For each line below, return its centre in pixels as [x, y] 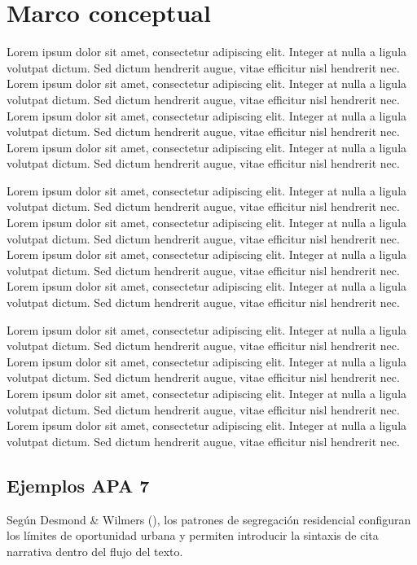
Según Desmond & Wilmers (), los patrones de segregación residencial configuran [209, 519]
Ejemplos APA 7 [78, 485]
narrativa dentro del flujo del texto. [95, 551]
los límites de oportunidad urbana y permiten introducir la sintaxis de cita [193, 535]
